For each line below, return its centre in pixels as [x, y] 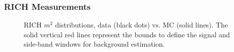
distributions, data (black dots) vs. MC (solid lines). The [142, 25]
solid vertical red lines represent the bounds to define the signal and [127, 34]
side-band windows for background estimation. [94, 44]
